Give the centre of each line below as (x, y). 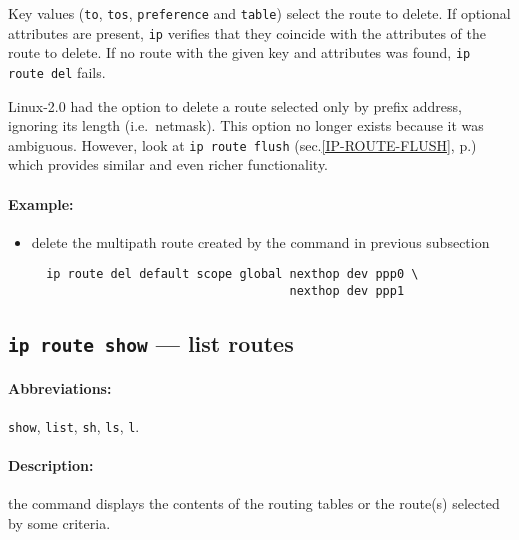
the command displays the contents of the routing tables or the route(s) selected (254, 503)
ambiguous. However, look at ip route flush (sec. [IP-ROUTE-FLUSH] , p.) (242, 144)
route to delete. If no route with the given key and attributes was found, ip (239, 52)
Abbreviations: (60, 387)
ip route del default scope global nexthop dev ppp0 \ (232, 274)
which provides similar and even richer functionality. (168, 164)
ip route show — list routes (151, 343)
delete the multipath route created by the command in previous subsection (260, 241)
